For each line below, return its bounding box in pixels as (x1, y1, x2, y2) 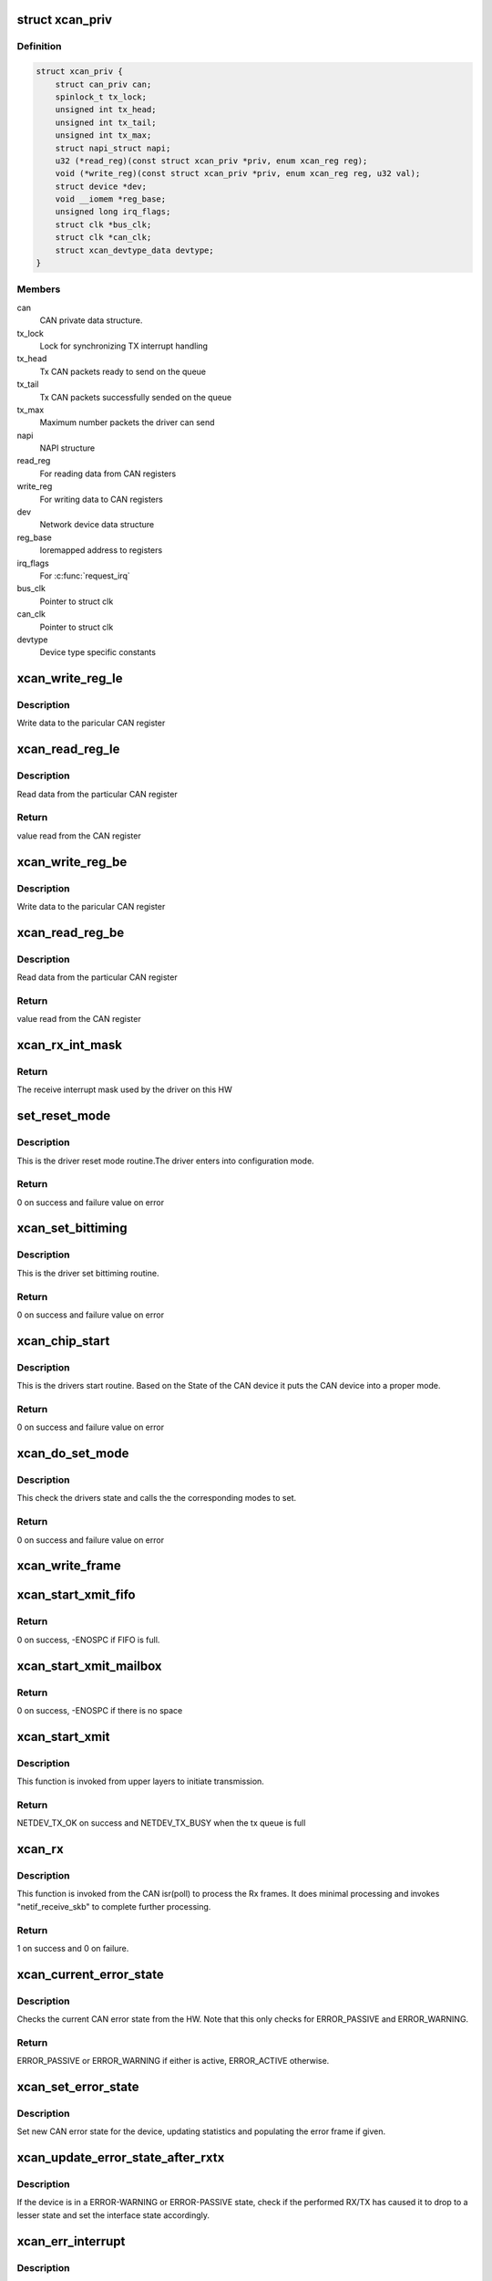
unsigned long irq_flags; (55, 206, 171, 217)
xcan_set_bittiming (16, 1221, 128, 1236)
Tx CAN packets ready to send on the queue (39, 366, 207, 377)
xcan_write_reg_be (16, 854, 128, 870)
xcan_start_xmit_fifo (16, 1588, 136, 1603)
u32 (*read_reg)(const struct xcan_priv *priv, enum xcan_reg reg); (55, 155, 368, 166)
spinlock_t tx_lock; (55, 91, 148, 102)
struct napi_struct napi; (55, 142, 171, 153)
